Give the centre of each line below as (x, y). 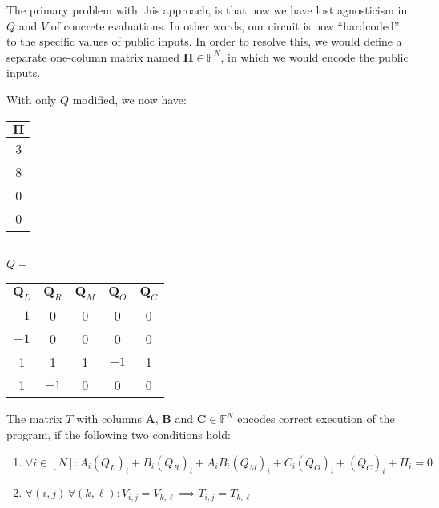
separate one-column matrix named (93, 56)
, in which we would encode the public (314, 56)
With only (32, 99)
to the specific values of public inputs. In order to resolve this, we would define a (204, 41)
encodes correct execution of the (316, 419)
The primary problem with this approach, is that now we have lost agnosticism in (207, 10)
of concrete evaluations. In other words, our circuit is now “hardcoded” (225, 25)
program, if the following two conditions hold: (119, 434)
